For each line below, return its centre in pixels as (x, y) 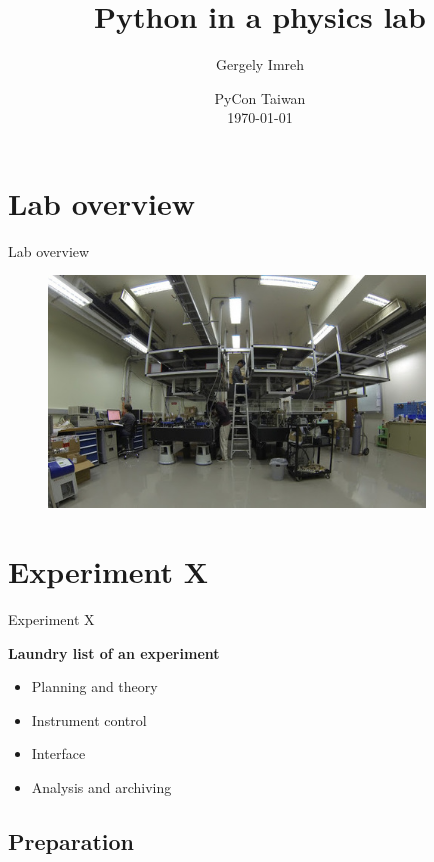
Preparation (71, 840)
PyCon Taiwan (260, 97)
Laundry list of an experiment (114, 652)
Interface (58, 753)
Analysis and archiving (101, 786)
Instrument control (89, 719)
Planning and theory (94, 686)
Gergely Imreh (260, 64)
